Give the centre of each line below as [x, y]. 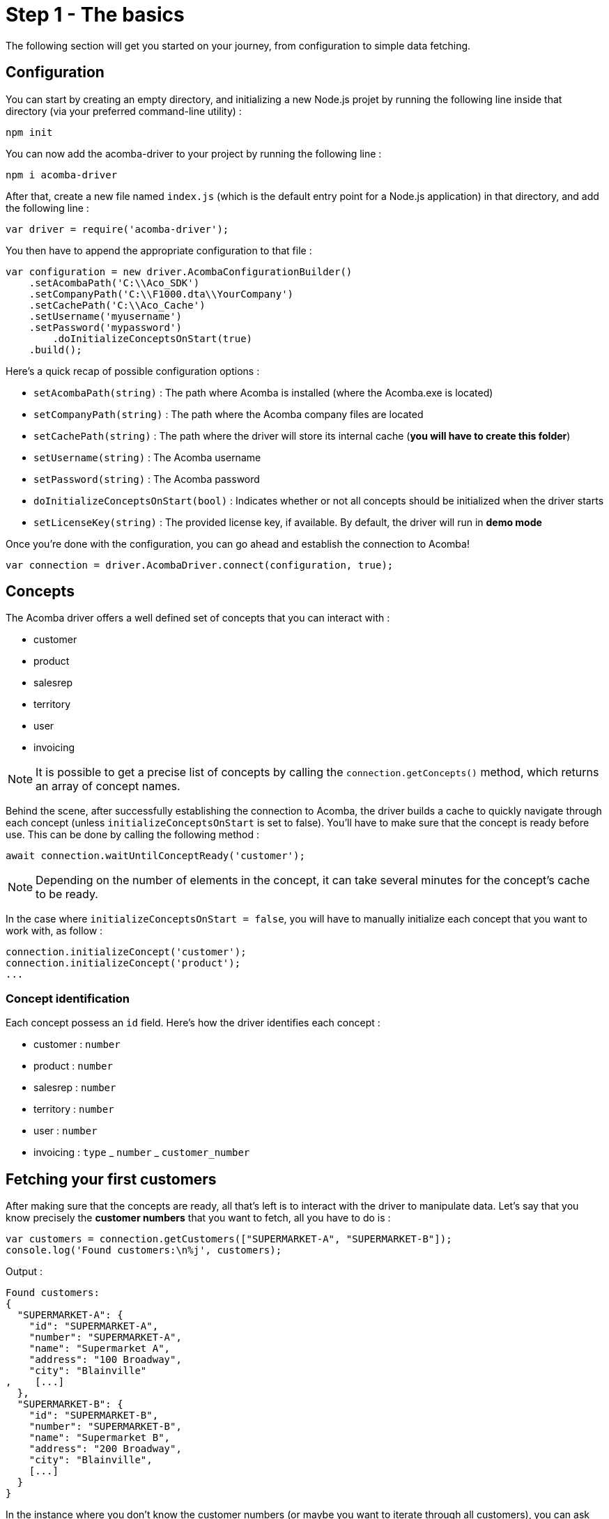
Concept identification [68, 998]
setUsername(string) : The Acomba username [147, 457]
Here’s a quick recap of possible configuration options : [133, 371]
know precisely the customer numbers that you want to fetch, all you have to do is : [198, 1218]
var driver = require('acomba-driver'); [117, 229]
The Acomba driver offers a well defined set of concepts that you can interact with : [198, 618]
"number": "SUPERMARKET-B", [105, 1427]
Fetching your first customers [111, 1179]
